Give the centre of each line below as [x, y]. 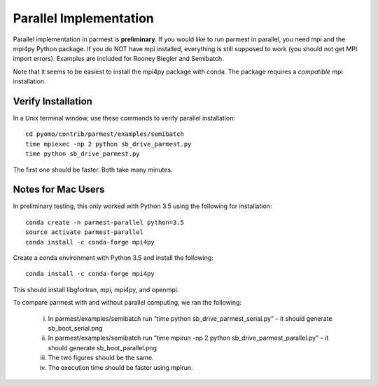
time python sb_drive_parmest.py [83, 154]
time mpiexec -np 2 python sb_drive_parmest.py [108, 144]
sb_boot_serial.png [75, 328]
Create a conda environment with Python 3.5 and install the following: [113, 258]
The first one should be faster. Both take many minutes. [93, 170]
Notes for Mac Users [59, 189]
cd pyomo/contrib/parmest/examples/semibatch [105, 134]
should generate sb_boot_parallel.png [103, 347]
